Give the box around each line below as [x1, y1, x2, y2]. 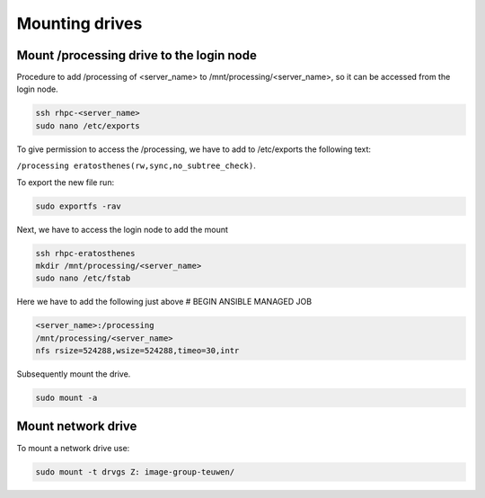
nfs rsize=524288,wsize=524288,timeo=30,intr [35, 346, 240, 356]
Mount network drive [16, 419, 137, 434]
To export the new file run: [16, 176, 115, 188]
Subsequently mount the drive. [16, 369, 131, 379]
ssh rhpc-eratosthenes [35, 248, 136, 258]
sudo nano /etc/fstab [35, 273, 131, 283]
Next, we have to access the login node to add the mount [16, 224, 229, 235]
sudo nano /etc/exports [35, 120, 141, 130]
